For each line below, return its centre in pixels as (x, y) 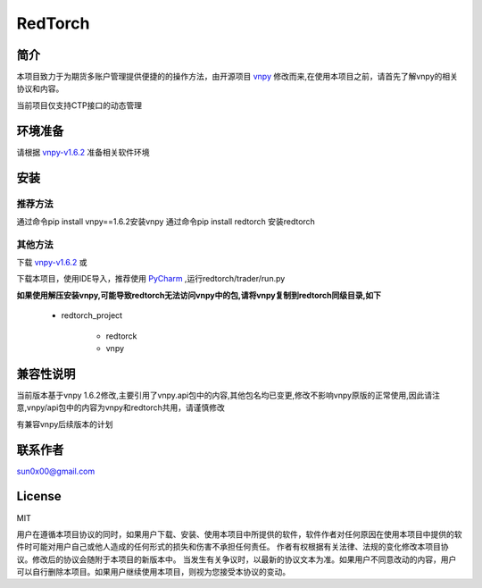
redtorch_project (92, 315)
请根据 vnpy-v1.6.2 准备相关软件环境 (83, 152)
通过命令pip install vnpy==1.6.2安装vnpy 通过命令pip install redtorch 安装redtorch (166, 221)
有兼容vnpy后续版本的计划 (65, 424)
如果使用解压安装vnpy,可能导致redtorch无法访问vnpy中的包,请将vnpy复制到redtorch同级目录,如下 (199, 295)
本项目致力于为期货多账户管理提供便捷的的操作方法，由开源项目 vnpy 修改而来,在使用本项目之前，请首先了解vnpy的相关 (237, 77)
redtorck (121, 336)
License (39, 496)
